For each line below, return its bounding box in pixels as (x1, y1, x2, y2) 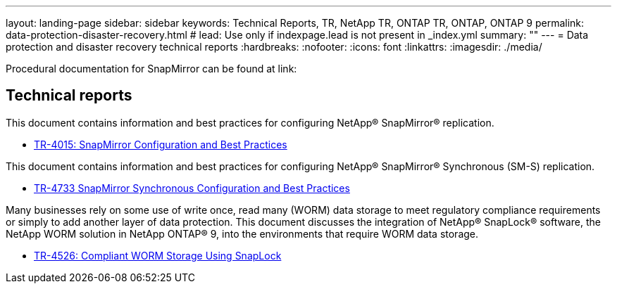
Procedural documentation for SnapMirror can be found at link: (6, 63, 297, 75)
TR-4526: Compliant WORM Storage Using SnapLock (34, 249, 282, 262)
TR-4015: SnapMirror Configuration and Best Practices (34, 138, 287, 150)
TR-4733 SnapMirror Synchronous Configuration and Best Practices (34, 181, 350, 194)
